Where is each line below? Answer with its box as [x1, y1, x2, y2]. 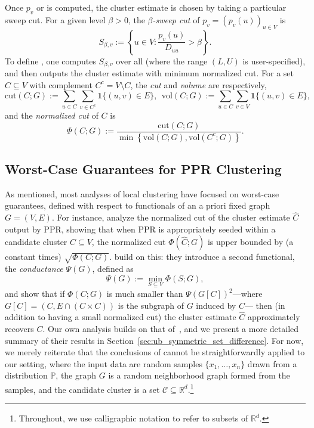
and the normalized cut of [5, 109, 98, 122]
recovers [5, 322, 34, 334]
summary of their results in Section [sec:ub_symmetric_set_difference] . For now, [5, 334, 304, 346]
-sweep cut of [152, 13, 200, 26]
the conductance [5, 262, 63, 275]
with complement [29, 78, 93, 91]
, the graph [56, 369, 97, 382]
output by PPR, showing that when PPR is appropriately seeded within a [5, 222, 276, 235]
